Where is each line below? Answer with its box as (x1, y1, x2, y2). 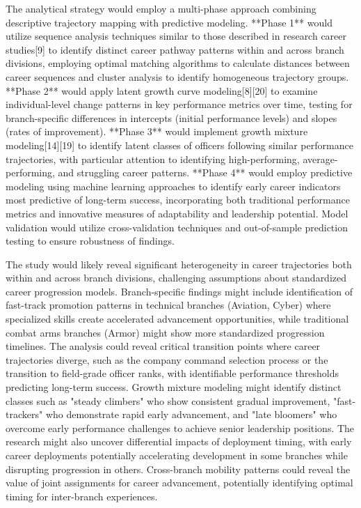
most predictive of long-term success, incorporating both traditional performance (6, 192, 350, 207)
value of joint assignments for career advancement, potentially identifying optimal (6, 475, 353, 490)
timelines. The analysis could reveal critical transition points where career (6, 339, 321, 353)
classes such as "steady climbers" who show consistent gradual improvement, (6, 393, 330, 408)
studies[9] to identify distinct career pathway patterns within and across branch (6, 42, 344, 56)
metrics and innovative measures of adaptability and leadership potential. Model (6, 206, 348, 220)
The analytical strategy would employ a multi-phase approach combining (6, 1, 316, 15)
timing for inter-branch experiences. (6, 488, 158, 503)
